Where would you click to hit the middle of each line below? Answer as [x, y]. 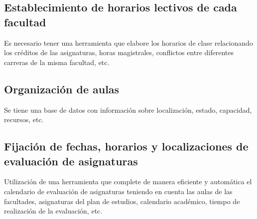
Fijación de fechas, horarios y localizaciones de [126, 146]
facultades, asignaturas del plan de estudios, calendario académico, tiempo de [122, 201]
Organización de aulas [62, 89]
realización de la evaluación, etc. [53, 211]
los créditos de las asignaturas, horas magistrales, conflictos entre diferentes [119, 52]
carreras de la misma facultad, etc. [57, 62]
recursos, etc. [24, 119]
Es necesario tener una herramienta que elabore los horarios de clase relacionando [128, 42]
